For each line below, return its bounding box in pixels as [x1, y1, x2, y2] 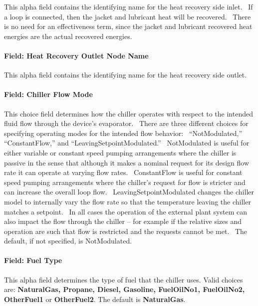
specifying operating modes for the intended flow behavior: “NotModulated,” [4, 127, 243, 138]
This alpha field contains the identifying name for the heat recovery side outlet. [4, 69, 247, 80]
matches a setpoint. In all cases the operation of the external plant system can [4, 206, 247, 216]
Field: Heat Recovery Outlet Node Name [4, 50, 149, 60]
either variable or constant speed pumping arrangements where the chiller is [4, 147, 237, 157]
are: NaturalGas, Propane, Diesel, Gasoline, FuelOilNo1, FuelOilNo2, [4, 284, 245, 294]
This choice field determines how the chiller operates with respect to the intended [4, 108, 253, 118]
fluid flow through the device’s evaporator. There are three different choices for [4, 118, 249, 128]
